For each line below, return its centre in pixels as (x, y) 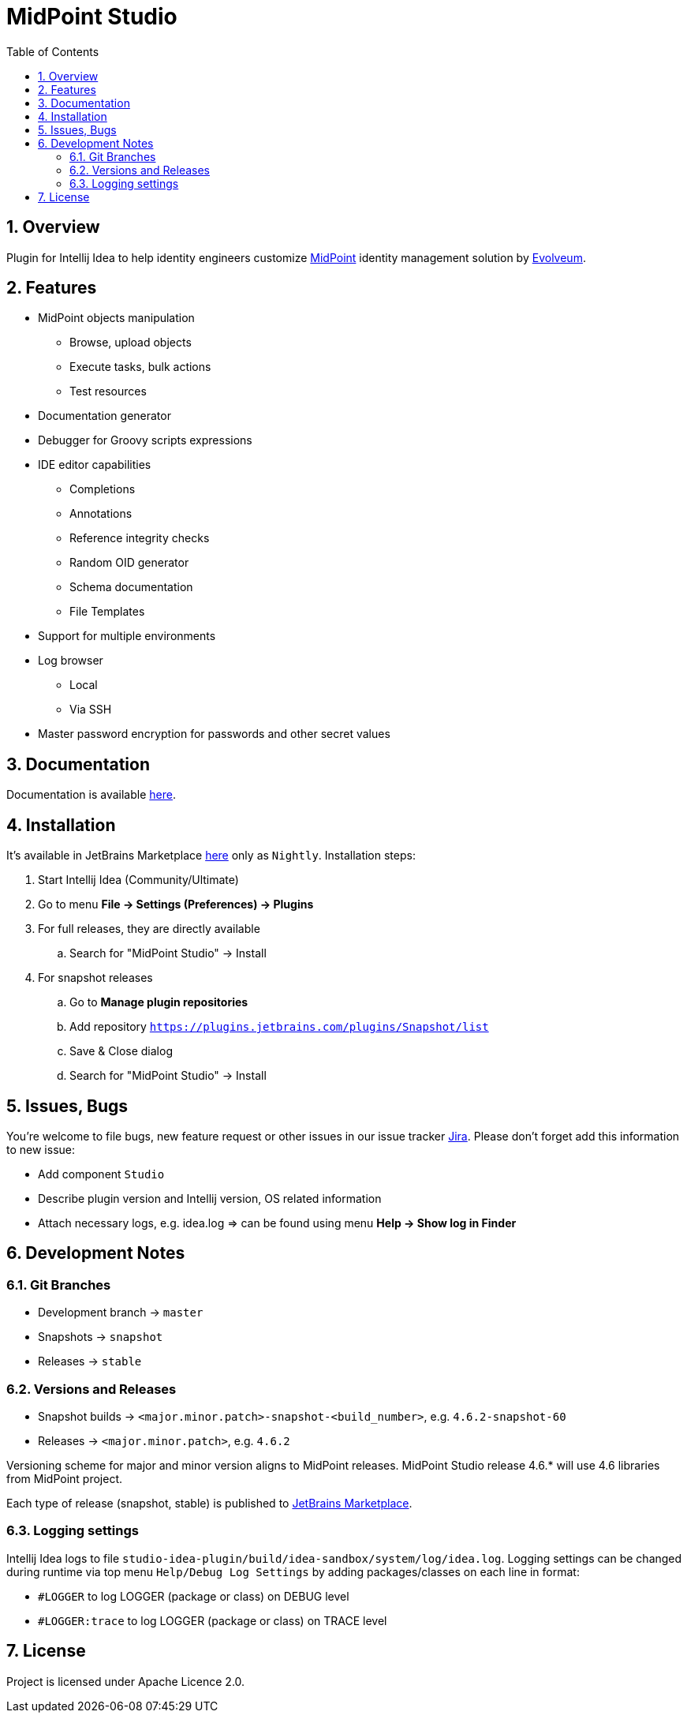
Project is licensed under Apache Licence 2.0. (126, 1681)
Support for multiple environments (127, 636)
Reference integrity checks (140, 538)
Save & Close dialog (121, 1051)
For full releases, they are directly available (149, 929)
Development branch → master (121, 1313)
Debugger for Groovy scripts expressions (145, 440)
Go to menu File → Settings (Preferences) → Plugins (176, 904)
